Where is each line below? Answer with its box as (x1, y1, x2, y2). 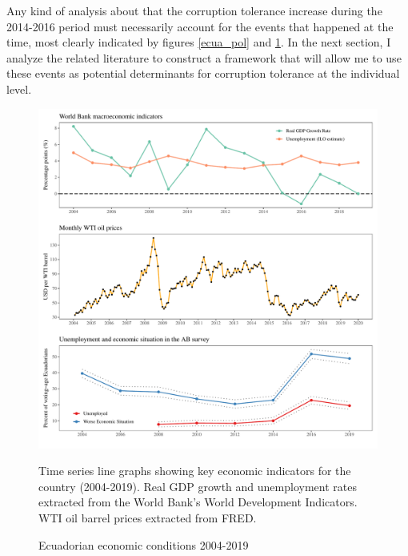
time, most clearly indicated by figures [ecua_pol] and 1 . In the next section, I (6, 34, 391, 50)
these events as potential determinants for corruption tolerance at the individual (6, 65, 400, 82)
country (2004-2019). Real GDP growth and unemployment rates (38, 477, 357, 494)
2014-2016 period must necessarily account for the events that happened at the (6, 18, 394, 34)
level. (6, 80, 32, 97)
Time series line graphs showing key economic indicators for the (38, 462, 351, 479)
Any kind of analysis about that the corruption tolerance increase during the (6, 2, 382, 18)
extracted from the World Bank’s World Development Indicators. (38, 494, 358, 510)
